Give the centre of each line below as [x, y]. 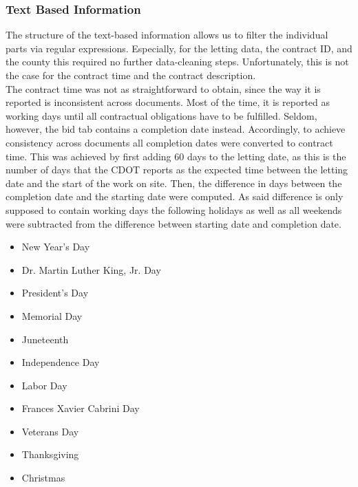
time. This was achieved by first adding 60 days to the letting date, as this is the [176, 156]
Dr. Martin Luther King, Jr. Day [91, 269]
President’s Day [55, 293]
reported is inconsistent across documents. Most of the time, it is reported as [168, 102]
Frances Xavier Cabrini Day [81, 408]
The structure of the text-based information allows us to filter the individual [167, 35]
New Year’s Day [56, 247]
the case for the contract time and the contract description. [131, 75]
